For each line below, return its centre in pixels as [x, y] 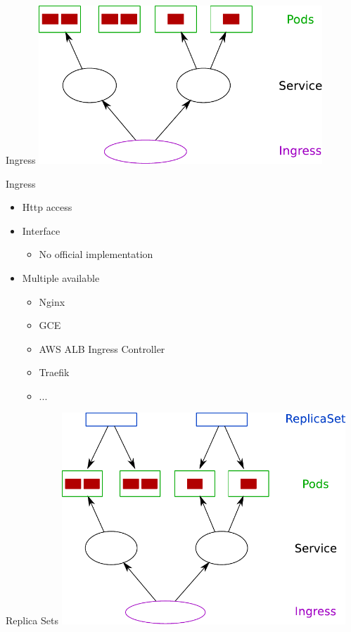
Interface [41, 230]
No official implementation [96, 254]
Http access [47, 207]
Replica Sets [32, 620]
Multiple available [61, 277]
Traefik [54, 372]
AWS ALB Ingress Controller [102, 348]
